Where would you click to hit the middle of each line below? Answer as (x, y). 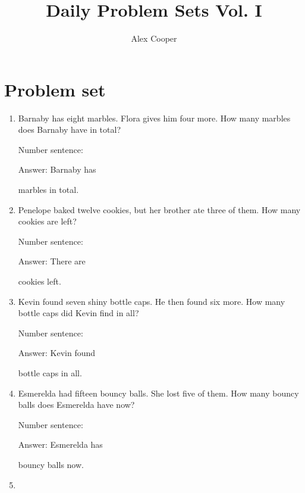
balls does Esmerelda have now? (76, 405)
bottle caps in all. (50, 372)
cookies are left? (47, 221)
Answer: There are (52, 261)
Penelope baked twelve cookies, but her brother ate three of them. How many (159, 209)
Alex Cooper (154, 38)
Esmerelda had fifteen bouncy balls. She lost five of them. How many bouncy (158, 393)
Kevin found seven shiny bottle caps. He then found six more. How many (152, 301)
